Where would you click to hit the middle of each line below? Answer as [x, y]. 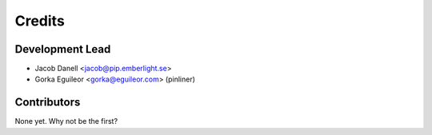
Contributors [48, 103]
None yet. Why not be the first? [66, 121]
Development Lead [63, 49]
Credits [40, 21]
